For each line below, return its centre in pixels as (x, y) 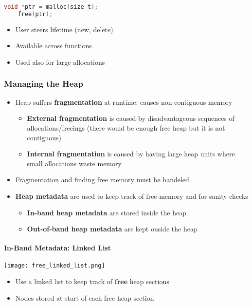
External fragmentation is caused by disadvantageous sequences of (131, 118)
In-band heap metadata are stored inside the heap (107, 212)
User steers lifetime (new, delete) (64, 29)
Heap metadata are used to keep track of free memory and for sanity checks (132, 196)
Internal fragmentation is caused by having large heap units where (131, 154)
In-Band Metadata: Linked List (57, 248)
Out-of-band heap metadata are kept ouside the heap (112, 229)
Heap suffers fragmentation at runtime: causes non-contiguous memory (124, 102)
